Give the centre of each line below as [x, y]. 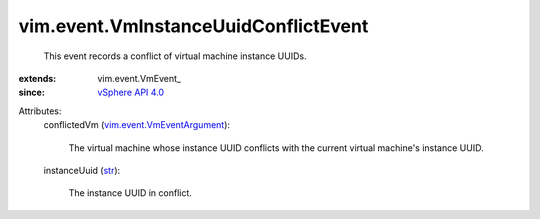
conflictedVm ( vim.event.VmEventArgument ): [136, 125]
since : [31, 92]
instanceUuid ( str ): [82, 170]
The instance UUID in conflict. [130, 193]
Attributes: [40, 111]
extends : [37, 78]
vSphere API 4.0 [131, 92]
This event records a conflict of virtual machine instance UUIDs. [175, 56]
